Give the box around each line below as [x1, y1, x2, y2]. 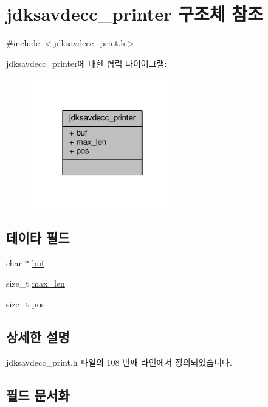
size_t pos [6, 297, 45, 310]
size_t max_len [6, 277, 65, 290]
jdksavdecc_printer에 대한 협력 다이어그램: [6, 57, 167, 69]
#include [6, 37, 40, 49]
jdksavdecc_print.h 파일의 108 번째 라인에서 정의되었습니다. [6, 355, 232, 368]
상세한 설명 [6, 327, 70, 346]
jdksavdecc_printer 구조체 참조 [6, 1, 263, 26]
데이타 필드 [6, 228, 70, 246]
